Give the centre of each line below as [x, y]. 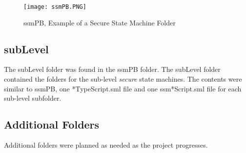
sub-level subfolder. [33, 98]
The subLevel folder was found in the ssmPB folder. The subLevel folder [112, 69]
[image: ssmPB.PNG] [55, 7]
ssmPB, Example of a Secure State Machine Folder [100, 22]
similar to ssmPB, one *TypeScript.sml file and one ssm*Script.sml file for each [123, 88]
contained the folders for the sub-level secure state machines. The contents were [123, 79]
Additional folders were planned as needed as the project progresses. [106, 145]
